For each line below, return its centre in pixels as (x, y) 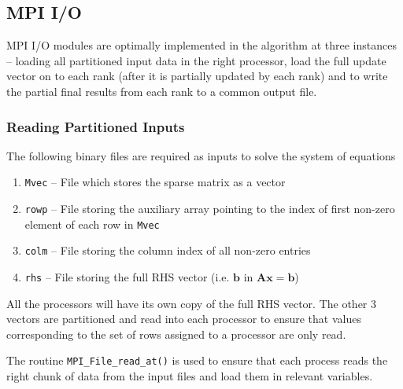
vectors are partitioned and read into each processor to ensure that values (184, 319)
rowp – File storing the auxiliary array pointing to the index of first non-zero (210, 209)
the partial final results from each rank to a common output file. (162, 91)
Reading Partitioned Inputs (96, 126)
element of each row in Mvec (92, 224)
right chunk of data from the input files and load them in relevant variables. (190, 376)
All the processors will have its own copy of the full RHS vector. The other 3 (192, 303)
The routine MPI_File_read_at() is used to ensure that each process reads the (197, 360)
